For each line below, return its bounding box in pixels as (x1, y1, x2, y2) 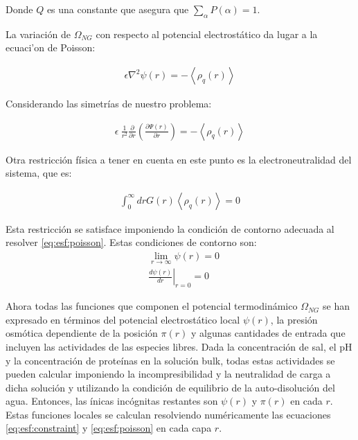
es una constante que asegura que (46, 2, 189, 16)
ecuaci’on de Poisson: (6, 40, 96, 55)
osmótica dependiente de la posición (6, 326, 158, 340)
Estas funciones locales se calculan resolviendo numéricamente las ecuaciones (6, 407, 331, 421)
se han (322, 299, 350, 313)
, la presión (270, 312, 318, 326)
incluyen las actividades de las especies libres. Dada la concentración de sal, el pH (6, 339, 352, 353)
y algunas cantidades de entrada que (190, 326, 346, 340)
